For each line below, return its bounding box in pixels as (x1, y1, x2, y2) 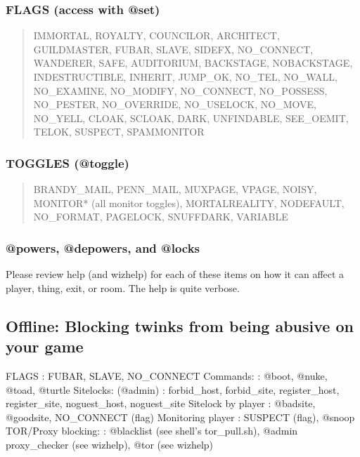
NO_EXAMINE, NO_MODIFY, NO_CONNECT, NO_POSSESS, (33, 83, 328, 98)
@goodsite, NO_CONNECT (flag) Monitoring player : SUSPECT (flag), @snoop (6, 409, 355, 424)
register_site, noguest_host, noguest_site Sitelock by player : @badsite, (6, 396, 316, 411)
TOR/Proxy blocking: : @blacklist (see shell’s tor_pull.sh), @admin (6, 423, 298, 438)
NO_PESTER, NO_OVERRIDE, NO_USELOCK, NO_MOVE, (33, 97, 316, 112)
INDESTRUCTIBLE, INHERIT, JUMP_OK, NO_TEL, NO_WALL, (33, 69, 337, 84)
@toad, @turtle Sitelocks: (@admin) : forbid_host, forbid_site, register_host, (6, 382, 340, 397)
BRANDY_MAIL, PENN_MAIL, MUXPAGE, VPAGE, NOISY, (33, 182, 317, 197)
